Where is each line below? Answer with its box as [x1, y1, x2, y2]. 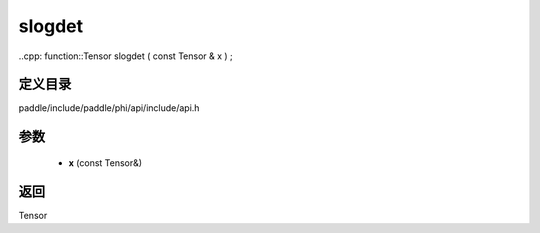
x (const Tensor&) [68, 156, 143, 169]
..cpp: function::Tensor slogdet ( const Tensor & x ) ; [18, 50, 234, 62]
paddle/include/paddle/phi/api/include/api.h [18, 102, 200, 114]
